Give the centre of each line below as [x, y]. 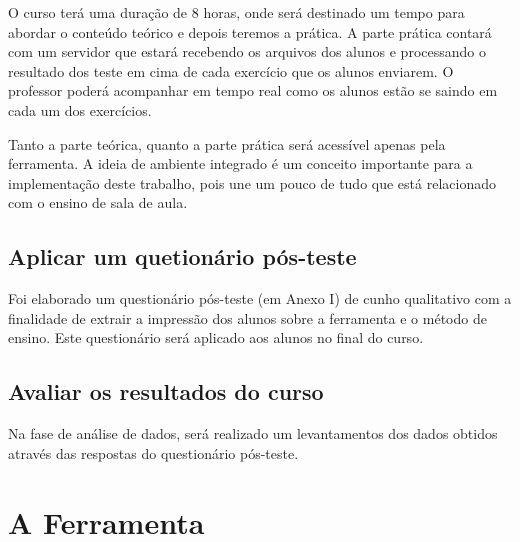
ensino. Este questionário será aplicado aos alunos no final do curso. [216, 337]
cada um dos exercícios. [80, 109]
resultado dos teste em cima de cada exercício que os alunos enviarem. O [231, 70]
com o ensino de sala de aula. [98, 202]
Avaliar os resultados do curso [166, 391]
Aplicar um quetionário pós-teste [182, 256]
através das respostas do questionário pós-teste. [153, 452]
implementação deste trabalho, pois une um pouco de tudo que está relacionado [252, 182]
